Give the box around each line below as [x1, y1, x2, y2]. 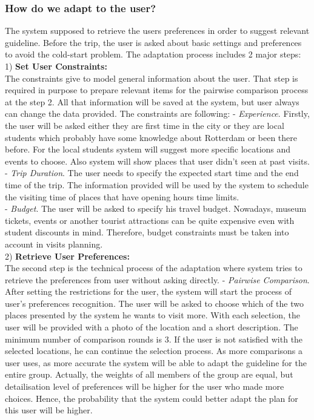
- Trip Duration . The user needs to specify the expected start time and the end [5, 166, 299, 179]
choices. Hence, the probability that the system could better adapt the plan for [5, 392, 298, 404]
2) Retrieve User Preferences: [5, 249, 130, 262]
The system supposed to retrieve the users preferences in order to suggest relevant [5, 24, 310, 37]
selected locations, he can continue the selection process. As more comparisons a [5, 344, 303, 357]
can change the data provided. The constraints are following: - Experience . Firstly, [5, 107, 310, 120]
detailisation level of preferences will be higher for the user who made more [5, 380, 284, 393]
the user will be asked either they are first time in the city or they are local [5, 119, 284, 131]
